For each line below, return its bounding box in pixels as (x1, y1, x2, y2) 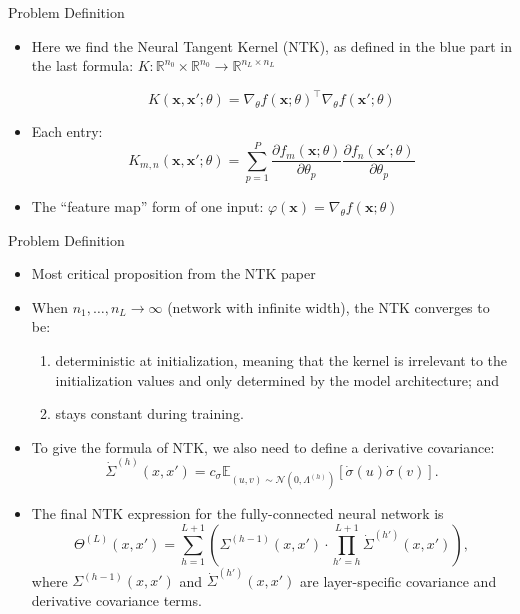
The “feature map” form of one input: (31, 196, 264, 216)
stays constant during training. (55, 403, 244, 424)
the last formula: (31, 55, 134, 76)
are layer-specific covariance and (300, 570, 497, 591)
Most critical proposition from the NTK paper (31, 263, 316, 284)
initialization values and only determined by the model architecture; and (55, 369, 500, 390)
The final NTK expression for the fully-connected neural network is (31, 503, 444, 524)
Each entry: (31, 121, 103, 142)
